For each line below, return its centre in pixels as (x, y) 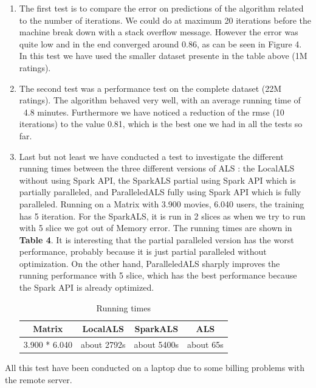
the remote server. (39, 379)
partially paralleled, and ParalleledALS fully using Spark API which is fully (160, 192)
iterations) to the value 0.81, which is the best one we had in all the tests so (161, 124)
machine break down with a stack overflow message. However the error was (159, 32)
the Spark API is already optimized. (87, 287)
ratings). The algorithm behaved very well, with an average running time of (160, 100)
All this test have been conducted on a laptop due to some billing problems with (155, 368)
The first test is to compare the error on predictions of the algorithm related (161, 8)
